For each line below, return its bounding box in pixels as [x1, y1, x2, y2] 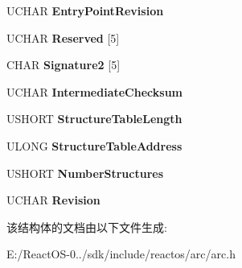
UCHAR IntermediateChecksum [6, 83, 183, 100]
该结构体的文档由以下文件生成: [6, 218, 167, 235]
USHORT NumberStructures [6, 164, 164, 181]
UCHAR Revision [6, 192, 100, 208]
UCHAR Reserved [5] [6, 29, 120, 46]
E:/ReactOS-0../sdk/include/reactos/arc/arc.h [6, 245, 236, 262]
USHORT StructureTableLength [6, 110, 183, 127]
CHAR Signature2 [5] [6, 56, 121, 73]
